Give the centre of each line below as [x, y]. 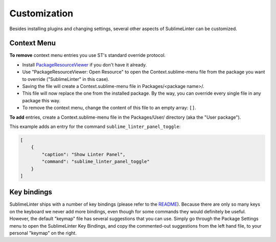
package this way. [41, 100]
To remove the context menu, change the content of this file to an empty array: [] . [109, 108]
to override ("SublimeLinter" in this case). [66, 79]
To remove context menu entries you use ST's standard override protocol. [88, 55]
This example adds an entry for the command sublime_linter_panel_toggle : [95, 126]
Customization [41, 13]
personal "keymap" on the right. [43, 233]
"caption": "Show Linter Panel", [84, 154]
